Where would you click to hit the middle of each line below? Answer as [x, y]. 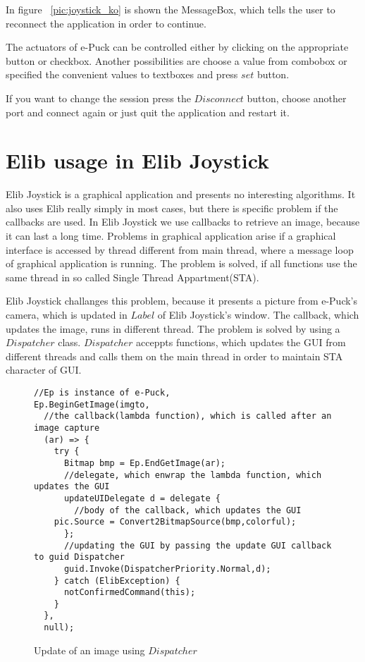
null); [59, 628]
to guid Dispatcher [79, 557]
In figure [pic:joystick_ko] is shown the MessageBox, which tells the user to [171, 9]
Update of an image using [89, 650]
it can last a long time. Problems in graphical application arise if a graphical [171, 236]
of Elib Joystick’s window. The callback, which [258, 315]
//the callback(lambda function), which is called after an [188, 416]
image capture [67, 428]
